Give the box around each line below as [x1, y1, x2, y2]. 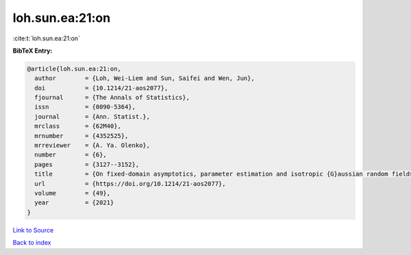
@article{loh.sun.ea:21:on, [27, 65, 121, 72]
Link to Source [12, 226, 54, 234]
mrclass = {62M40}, [34, 122, 121, 130]
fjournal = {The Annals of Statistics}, [34, 94, 190, 102]
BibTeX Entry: [12, 46, 53, 55]
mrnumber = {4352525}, [34, 132, 129, 139]
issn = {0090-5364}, [34, 103, 136, 111]
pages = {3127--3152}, [34, 161, 140, 168]
